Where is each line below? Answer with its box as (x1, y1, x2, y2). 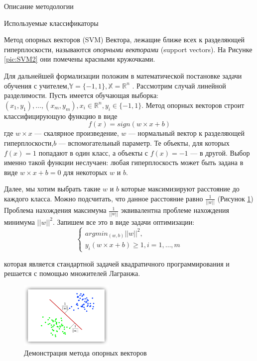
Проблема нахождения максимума (4, 205, 107, 215)
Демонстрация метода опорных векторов (24, 347, 147, 358)
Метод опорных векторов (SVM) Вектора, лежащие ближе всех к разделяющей (4, 34, 245, 45)
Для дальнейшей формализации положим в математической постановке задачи (4, 70, 242, 81)
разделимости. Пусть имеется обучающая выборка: (4, 90, 159, 100)
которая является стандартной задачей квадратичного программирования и (4, 258, 230, 269)
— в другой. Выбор (190, 147, 250, 158)
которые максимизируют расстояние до (121, 183, 240, 194)
